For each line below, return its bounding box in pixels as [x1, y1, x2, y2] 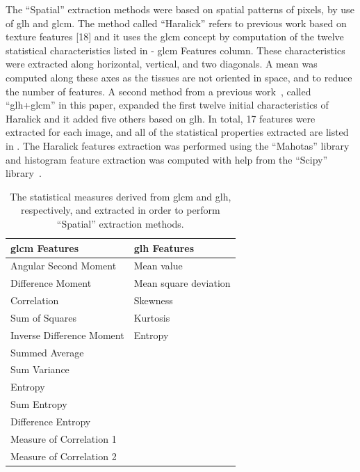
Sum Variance [10, 362, 69, 377]
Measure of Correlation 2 [10, 448, 117, 463]
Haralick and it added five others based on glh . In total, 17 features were [6, 111, 316, 125]
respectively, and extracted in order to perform [21, 203, 220, 217]
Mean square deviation [133, 276, 231, 290]
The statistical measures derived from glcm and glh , [10, 189, 231, 203]
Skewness [133, 293, 173, 308]
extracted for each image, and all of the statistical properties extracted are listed [6, 125, 349, 139]
